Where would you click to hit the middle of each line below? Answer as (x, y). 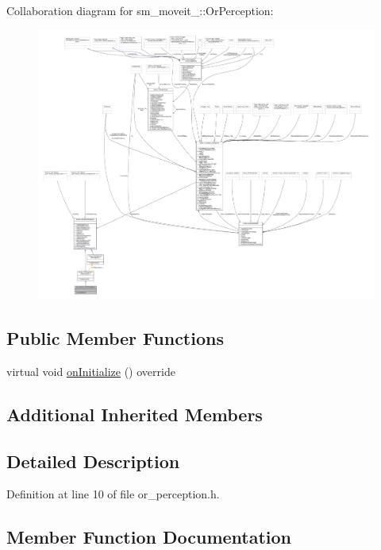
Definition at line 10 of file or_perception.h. (113, 494)
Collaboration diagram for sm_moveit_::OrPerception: (140, 10)
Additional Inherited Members (135, 414)
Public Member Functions (115, 338)
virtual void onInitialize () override (91, 371)
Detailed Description (93, 461)
